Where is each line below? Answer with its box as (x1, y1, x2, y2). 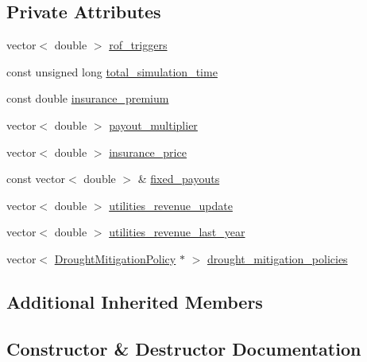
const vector (6, 170, 65, 187)
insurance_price (109, 143, 187, 160)
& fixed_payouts (137, 170, 220, 187)
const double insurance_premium (6, 90, 169, 107)
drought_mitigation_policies (207, 250, 348, 267)
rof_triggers (109, 37, 168, 53)
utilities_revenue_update (109, 197, 233, 213)
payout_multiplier (109, 116, 198, 133)
